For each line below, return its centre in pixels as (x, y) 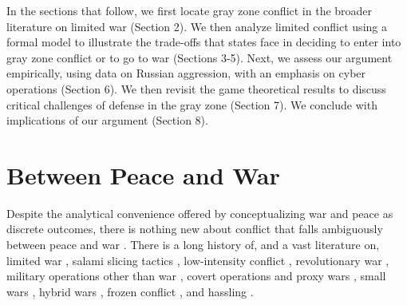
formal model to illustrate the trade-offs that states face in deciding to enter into (204, 42)
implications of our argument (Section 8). (107, 120)
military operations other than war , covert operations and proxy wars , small (196, 276)
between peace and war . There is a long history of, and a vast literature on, (193, 245)
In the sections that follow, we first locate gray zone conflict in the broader (190, 10)
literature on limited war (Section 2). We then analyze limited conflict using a (197, 26)
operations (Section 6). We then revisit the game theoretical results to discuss (196, 88)
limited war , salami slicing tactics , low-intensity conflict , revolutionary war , (198, 260)
